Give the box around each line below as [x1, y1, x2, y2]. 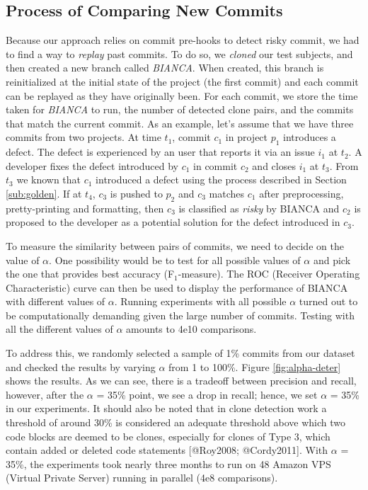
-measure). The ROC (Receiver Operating [178, 266, 360, 281]
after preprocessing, [259, 186, 344, 200]
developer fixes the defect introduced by [6, 158, 178, 173]
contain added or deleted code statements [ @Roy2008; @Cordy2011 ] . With [6, 443, 328, 457]
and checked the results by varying [6, 359, 156, 374]
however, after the [6, 387, 84, 401]
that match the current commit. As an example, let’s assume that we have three [6, 115, 354, 130]
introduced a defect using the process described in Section [96, 172, 347, 187]
